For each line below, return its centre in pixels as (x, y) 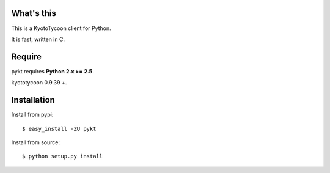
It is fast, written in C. (38, 39)
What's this (34, 13)
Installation (33, 100)
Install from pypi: (32, 115)
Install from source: (36, 142)
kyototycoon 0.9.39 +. (39, 83)
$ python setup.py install (63, 156)
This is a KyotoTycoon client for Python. (61, 28)
